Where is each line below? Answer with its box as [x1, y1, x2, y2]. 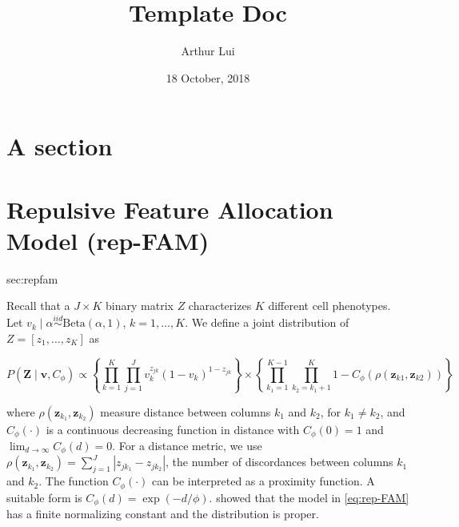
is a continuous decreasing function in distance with [46, 420, 300, 437]
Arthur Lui [181, 42, 235, 59]
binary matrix [106, 297, 174, 314]
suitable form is [6, 489, 82, 505]
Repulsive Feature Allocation [6, 192, 333, 225]
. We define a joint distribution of [185, 314, 349, 331]
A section [6, 130, 113, 163]
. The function [38, 473, 109, 489]
